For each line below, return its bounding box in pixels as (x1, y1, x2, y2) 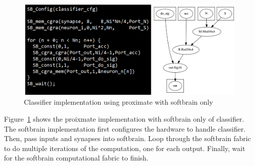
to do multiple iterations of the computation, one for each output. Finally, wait (4, 143, 246, 153)
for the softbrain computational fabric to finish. (4, 153, 149, 163)
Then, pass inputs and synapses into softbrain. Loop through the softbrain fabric (4, 133, 251, 144)
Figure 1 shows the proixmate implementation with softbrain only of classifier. (4, 113, 244, 124)
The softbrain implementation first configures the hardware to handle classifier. (4, 123, 246, 134)
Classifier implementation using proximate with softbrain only (24, 97, 213, 107)
